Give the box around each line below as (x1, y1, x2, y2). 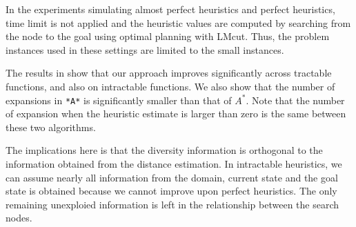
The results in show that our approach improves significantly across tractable (6, 66, 332, 80)
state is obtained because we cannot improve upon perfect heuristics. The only (6, 184, 337, 198)
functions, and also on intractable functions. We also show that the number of (6, 79, 335, 93)
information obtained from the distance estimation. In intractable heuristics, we (6, 157, 342, 170)
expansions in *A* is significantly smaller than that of (6, 92, 232, 107)
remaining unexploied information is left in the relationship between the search (6, 197, 339, 211)
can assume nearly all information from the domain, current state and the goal (6, 170, 338, 184)
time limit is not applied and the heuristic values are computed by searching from (6, 15, 351, 30)
